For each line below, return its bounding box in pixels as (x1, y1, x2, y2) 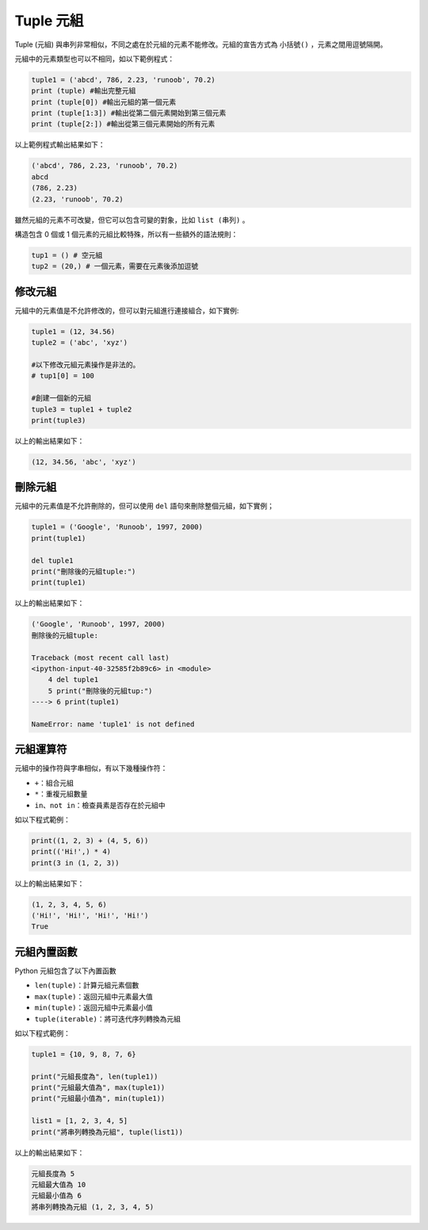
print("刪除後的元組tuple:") (31, 567, 136, 576)
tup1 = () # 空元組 (31, 251, 103, 259)
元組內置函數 (14, 945, 78, 959)
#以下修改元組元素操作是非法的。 (31, 361, 140, 370)
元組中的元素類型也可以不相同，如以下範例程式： (14, 54, 174, 63)
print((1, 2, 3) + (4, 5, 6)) (31, 836, 149, 845)
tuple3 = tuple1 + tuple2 (31, 404, 132, 414)
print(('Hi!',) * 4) (31, 847, 111, 856)
